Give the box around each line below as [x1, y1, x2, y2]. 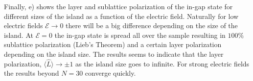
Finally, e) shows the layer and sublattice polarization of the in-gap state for [4, 1, 233, 11]
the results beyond [4, 68, 59, 78]
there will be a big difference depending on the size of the [66, 20, 238, 31]
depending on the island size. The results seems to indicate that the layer [4, 49, 224, 59]
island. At [4, 30, 33, 40]
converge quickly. [85, 68, 136, 78]
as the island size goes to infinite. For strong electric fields [75, 58, 250, 68]
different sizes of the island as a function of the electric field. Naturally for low [4, 11, 239, 21]
